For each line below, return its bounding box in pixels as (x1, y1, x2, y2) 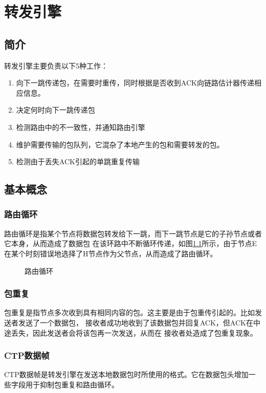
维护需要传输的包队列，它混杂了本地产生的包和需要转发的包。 (16, 139, 224, 149)
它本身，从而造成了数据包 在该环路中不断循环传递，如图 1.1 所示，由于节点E (4, 238, 257, 249)
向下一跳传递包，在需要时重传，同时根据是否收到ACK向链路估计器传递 (16, 77, 254, 88)
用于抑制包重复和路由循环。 (25, 379, 119, 389)
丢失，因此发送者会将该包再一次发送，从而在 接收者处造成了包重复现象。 (11, 327, 257, 338)
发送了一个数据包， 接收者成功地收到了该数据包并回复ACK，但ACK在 (18, 317, 253, 327)
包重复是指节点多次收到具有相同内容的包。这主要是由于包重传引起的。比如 (4, 307, 255, 318)
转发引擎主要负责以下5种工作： (4, 60, 108, 71)
